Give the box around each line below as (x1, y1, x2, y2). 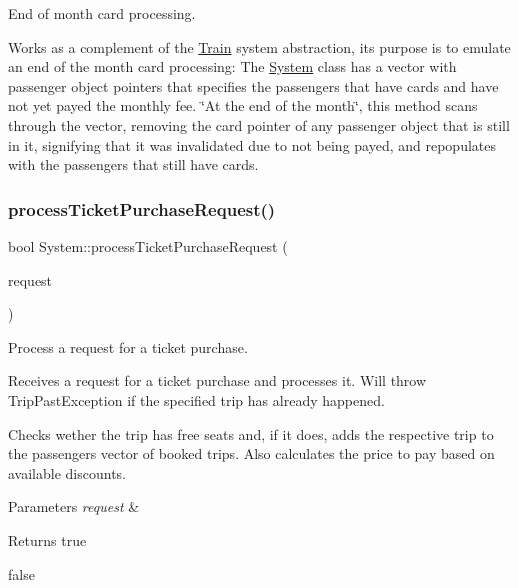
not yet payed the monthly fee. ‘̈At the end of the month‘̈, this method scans (8, 95, 478, 116)
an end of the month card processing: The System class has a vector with (8, 56, 457, 77)
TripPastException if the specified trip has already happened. (8, 389, 385, 410)
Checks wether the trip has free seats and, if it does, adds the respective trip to (8, 423, 494, 444)
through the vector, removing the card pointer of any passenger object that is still (8, 114, 510, 135)
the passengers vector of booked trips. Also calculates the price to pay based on (8, 443, 495, 464)
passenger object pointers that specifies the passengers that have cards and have (8, 75, 499, 96)
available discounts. (8, 462, 126, 483)
